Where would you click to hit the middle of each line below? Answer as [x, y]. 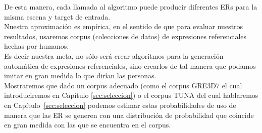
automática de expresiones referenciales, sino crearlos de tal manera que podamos [130, 65]
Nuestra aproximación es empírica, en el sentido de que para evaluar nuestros [124, 26]
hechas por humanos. [37, 46]
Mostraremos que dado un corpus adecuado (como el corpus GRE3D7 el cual [123, 85]
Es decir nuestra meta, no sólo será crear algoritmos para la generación [114, 55]
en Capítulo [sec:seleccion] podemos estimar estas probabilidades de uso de [120, 105]
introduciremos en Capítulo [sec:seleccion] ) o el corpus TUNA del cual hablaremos [131, 95]
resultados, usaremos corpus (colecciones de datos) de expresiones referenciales [125, 36]
